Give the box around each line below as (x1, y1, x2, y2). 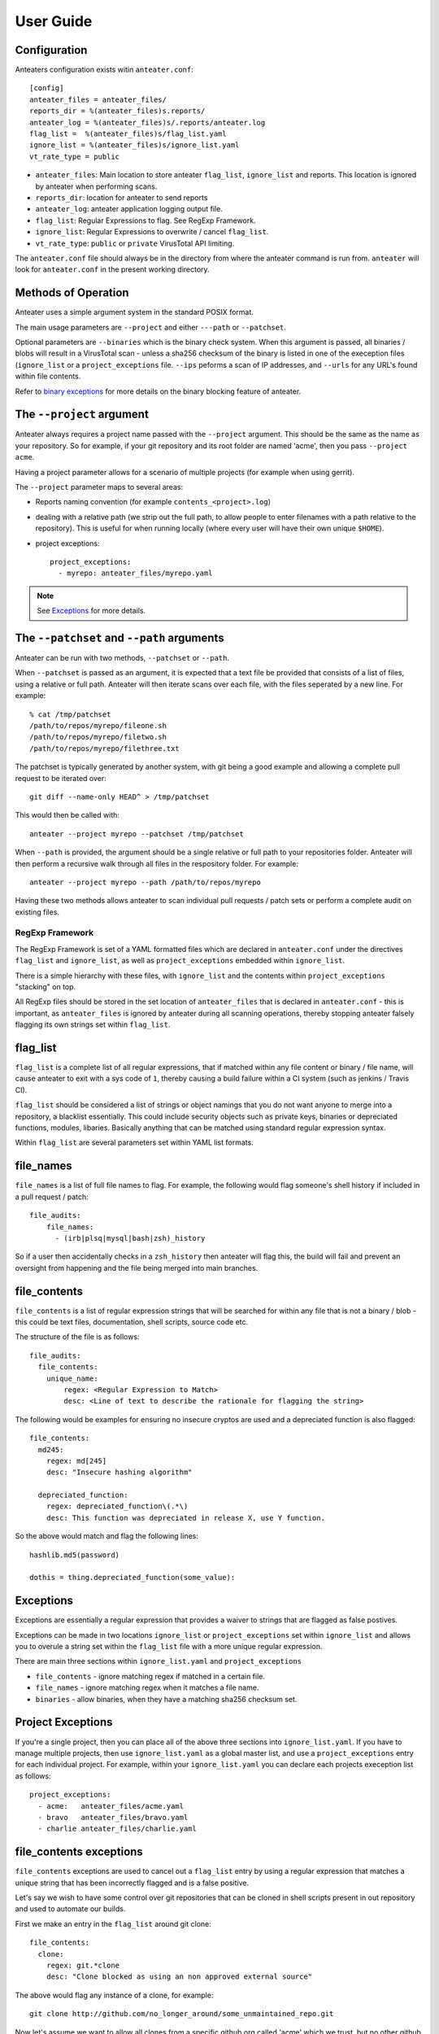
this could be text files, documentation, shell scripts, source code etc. (15, 1316, 249, 1326)
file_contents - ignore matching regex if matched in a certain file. (35, 1671, 266, 1681)
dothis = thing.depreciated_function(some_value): (29, 1573, 236, 1582)
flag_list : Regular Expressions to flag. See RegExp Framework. (35, 216, 256, 225)
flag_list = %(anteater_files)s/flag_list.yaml (29, 129, 227, 138)
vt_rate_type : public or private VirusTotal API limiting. (35, 238, 235, 248)
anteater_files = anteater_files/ (29, 94, 167, 104)
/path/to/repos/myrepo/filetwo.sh (29, 732, 167, 742)
